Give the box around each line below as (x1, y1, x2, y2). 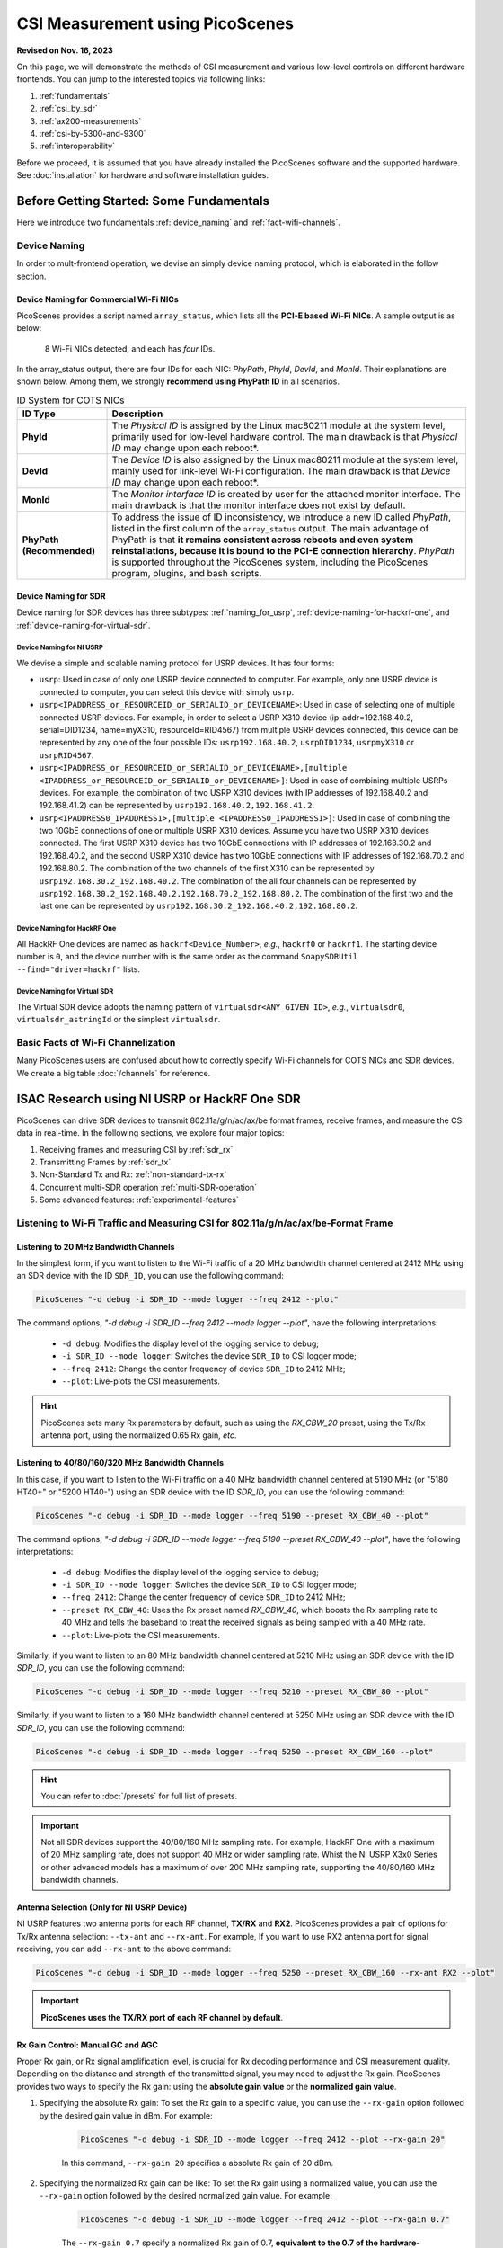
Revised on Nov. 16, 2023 (16, 45, 114, 56)
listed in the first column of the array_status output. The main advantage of (111, 522, 429, 535)
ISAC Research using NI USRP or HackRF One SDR (16, 1091, 301, 1106)
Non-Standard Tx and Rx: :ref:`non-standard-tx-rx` (39, 1169, 227, 1180)
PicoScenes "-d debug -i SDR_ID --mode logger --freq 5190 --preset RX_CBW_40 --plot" (35, 1511, 429, 1521)
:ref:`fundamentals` (39, 90, 110, 101)
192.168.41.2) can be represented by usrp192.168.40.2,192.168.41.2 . (39, 800, 314, 811)
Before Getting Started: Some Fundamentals (16, 193, 269, 209)
